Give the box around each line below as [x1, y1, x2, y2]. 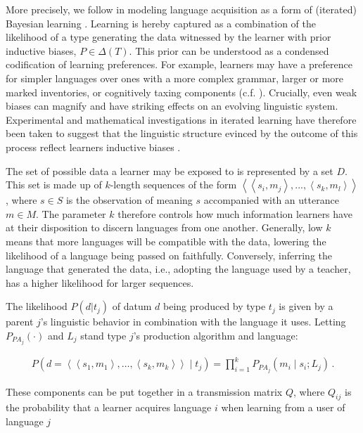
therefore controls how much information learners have [117, 206, 352, 221]
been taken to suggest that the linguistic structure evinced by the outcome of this [6, 126, 358, 141]
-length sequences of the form [110, 177, 237, 192]
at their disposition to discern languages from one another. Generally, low [6, 220, 323, 235]
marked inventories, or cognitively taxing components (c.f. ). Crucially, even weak [6, 84, 357, 99]
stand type [80, 328, 127, 342]
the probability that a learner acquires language [6, 400, 212, 415]
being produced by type [163, 299, 266, 314]
